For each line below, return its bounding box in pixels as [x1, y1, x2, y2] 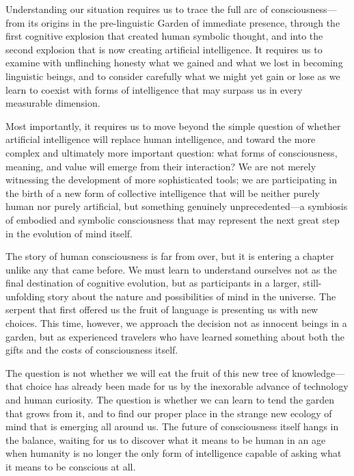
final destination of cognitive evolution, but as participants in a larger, [5, 276, 300, 290]
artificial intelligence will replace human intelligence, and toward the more [5, 132, 316, 146]
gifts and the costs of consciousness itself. [5, 343, 178, 357]
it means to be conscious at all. [5, 460, 136, 473]
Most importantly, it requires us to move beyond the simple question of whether [5, 118, 341, 133]
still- [303, 276, 322, 290]
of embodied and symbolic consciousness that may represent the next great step [5, 212, 340, 226]
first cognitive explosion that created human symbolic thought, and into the [5, 29, 323, 43]
